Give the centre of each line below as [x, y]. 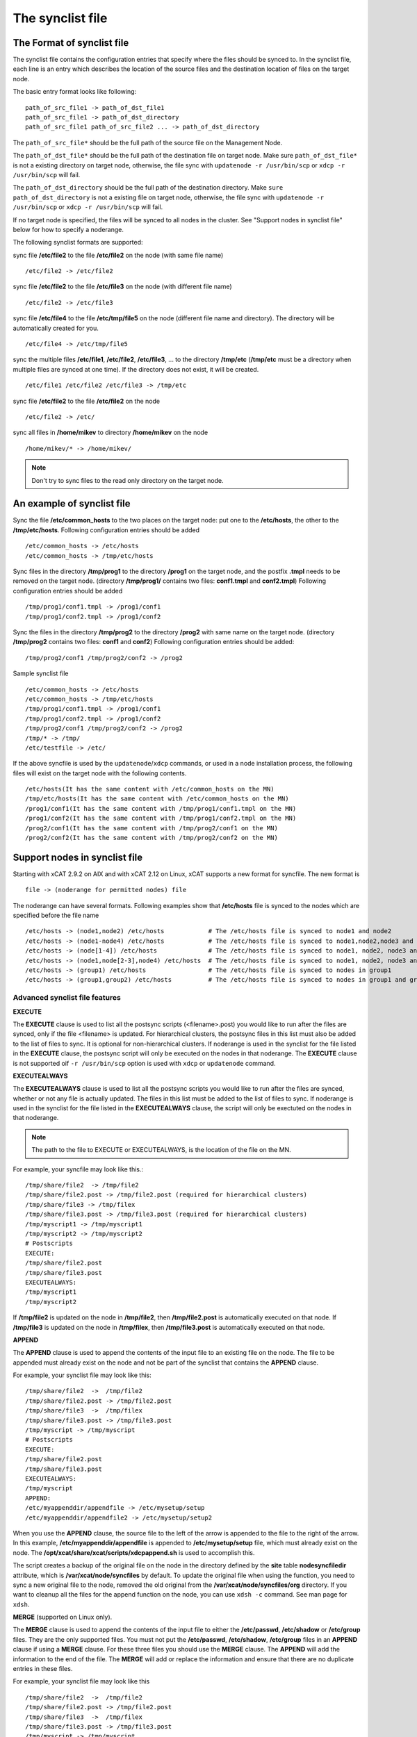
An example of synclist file [72, 504]
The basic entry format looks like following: [75, 92]
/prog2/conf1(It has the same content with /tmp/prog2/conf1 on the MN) [152, 828]
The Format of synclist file [71, 43]
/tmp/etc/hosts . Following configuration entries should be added [106, 530]
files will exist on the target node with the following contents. [100, 773]
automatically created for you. [56, 328]
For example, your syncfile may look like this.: [78, 1169]
